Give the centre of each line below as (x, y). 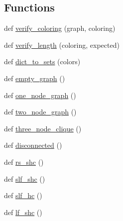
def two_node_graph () (40, 112)
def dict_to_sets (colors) (42, 61)
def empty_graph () (35, 78)
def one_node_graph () (40, 95)
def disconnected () (33, 145)
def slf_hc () (23, 195)
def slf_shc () (25, 178)
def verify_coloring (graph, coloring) (60, 28)
